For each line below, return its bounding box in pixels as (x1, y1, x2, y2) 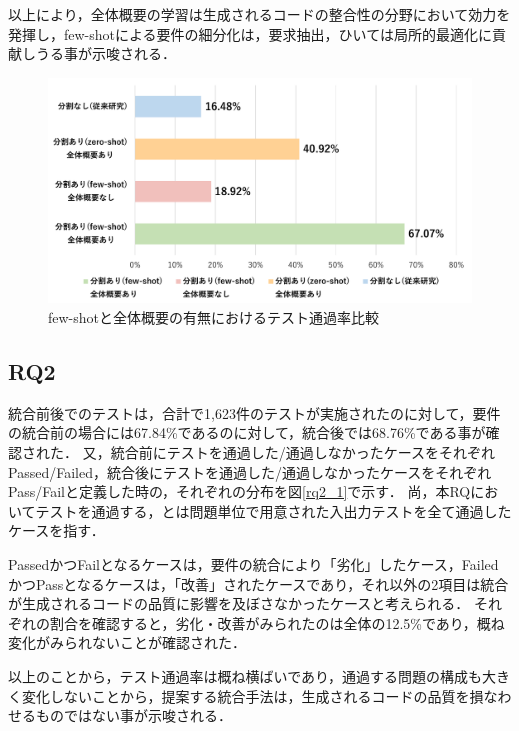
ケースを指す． (8, 520, 105, 541)
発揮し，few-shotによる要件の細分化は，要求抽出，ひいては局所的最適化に (8, 23, 492, 44)
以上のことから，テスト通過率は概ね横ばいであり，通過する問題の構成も (8, 665, 483, 686)
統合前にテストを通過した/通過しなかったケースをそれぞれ (110, 442, 495, 463)
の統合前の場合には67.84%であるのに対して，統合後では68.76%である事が (8, 422, 486, 443)
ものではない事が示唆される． (35, 705, 232, 726)
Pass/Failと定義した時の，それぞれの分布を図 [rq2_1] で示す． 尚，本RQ (8, 481, 471, 502)
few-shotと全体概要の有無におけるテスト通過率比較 (48, 307, 380, 328)
